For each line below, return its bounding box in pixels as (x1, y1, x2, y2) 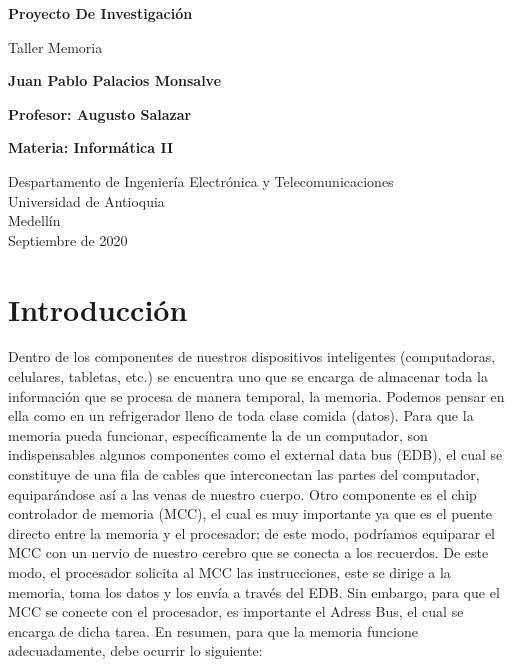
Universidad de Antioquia (8, 190, 165, 211)
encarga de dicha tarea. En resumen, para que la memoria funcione (8, 620, 418, 641)
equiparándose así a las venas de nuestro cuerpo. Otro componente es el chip (8, 483, 477, 504)
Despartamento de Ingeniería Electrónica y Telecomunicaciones (8, 170, 394, 191)
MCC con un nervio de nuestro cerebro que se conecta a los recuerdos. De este (8, 542, 489, 563)
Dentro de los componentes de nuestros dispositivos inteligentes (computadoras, (8, 346, 496, 367)
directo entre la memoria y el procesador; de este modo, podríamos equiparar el (8, 522, 496, 543)
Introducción (8, 288, 188, 329)
